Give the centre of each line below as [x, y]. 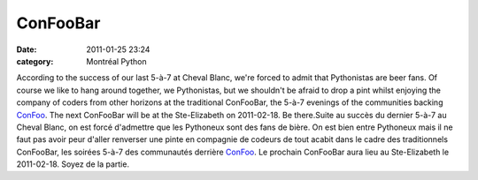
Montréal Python [116, 61]
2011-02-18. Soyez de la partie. [73, 164]
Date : [27, 49]
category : [35, 61]
